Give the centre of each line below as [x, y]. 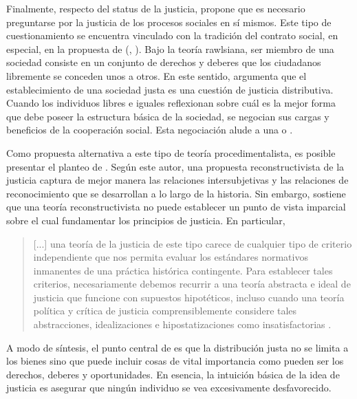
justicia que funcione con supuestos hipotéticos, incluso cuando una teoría [189, 297]
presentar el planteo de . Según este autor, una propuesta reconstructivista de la [175, 166]
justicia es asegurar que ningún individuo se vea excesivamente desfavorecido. [169, 388]
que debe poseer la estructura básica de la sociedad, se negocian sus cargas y [168, 116]
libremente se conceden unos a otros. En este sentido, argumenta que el [156, 75]
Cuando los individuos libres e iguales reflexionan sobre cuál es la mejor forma [171, 103]
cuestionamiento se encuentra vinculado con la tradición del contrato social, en [172, 35]
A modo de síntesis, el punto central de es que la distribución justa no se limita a [177, 347]
